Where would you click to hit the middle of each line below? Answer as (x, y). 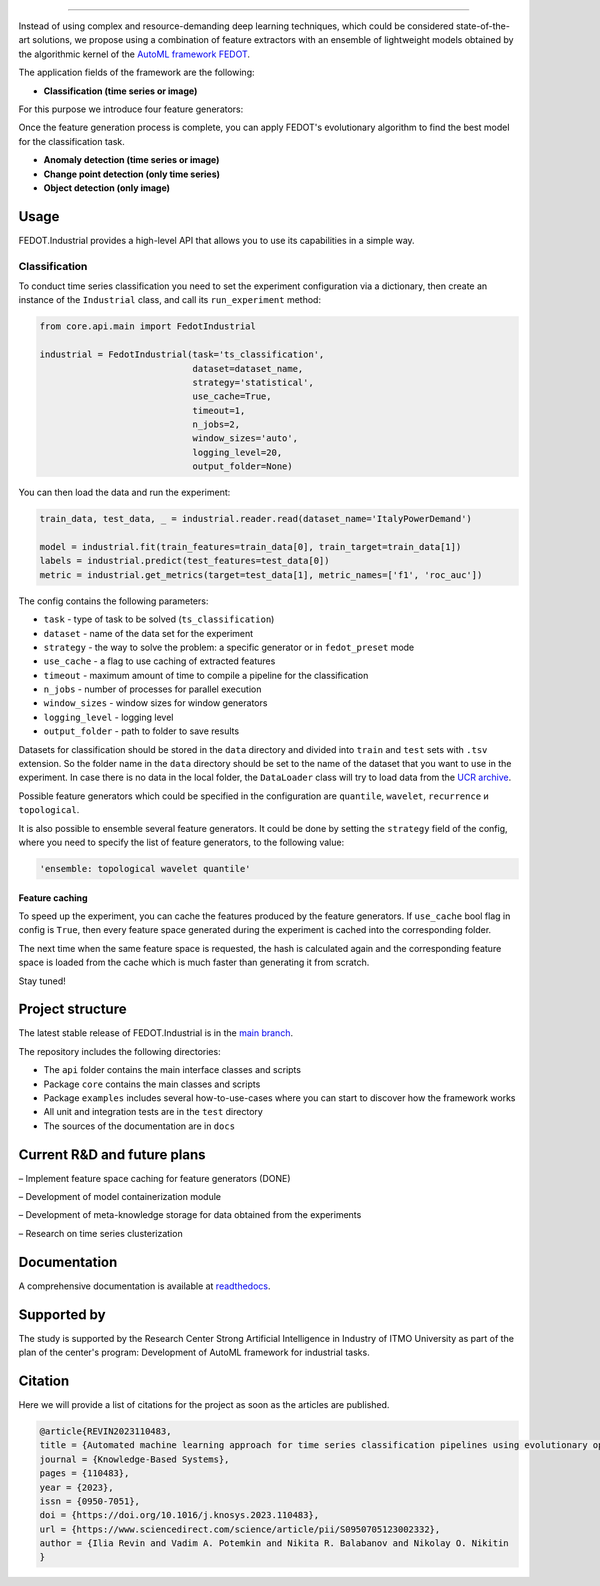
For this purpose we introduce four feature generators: (131, 109)
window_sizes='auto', (245, 438)
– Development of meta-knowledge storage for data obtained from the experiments (190, 1215)
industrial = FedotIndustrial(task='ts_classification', (182, 354)
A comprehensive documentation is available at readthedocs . (144, 1286)
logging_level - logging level (108, 717)
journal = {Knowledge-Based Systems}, (134, 1459)
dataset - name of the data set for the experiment (148, 633)
